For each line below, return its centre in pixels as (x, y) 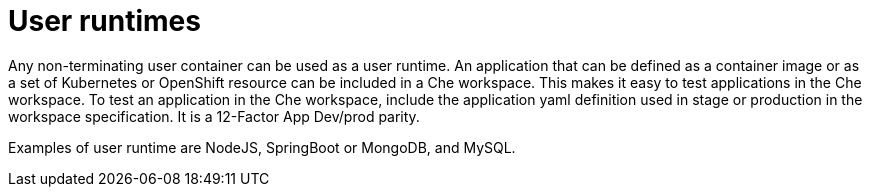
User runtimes (104, 21)
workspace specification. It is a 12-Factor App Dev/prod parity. (214, 116)
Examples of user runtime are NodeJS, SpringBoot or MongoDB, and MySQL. (262, 147)
